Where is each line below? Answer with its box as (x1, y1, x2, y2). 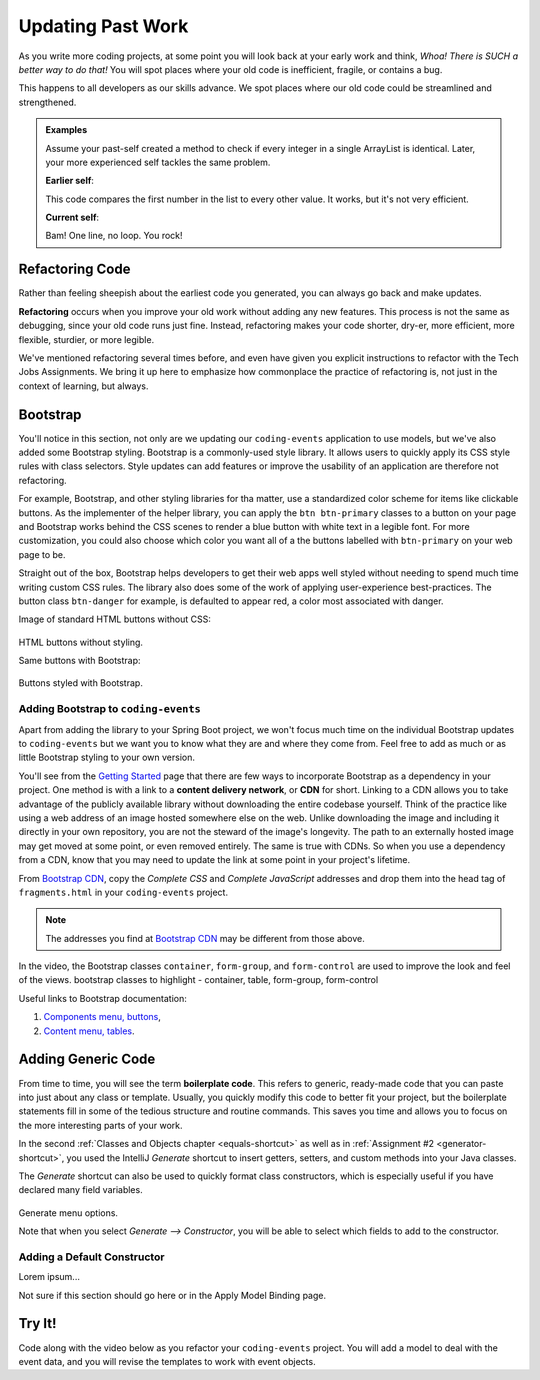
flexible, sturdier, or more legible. (18, 333, 155, 345)
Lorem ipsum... (18, 1271, 80, 1283)
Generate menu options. (18, 1206, 119, 1219)
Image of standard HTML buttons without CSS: (18, 613, 212, 625)
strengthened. (18, 96, 77, 108)
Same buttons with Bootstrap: (18, 655, 141, 667)
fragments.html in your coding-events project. (18, 886, 229, 898)
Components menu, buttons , (43, 1011, 162, 1023)
